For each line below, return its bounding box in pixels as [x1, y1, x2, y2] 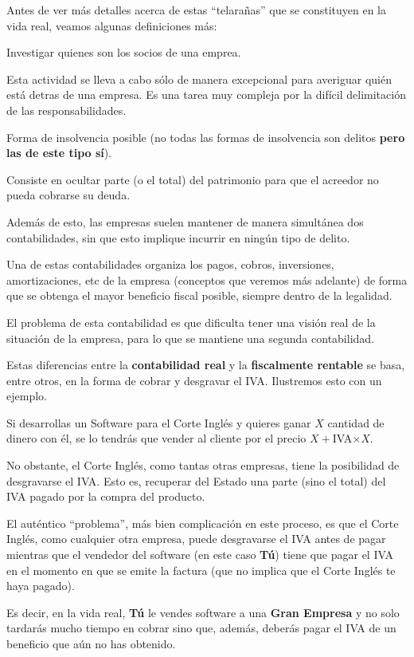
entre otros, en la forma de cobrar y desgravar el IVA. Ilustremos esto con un [6, 372, 382, 388]
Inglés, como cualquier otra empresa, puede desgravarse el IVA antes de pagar [6, 530, 386, 547]
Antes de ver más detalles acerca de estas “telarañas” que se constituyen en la [6, 2, 387, 18]
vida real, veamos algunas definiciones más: [6, 17, 217, 33]
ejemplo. [6, 388, 47, 404]
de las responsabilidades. [6, 101, 127, 118]
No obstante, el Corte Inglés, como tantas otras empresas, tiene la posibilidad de [6, 457, 400, 474]
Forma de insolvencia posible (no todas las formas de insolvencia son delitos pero [6, 128, 405, 145]
